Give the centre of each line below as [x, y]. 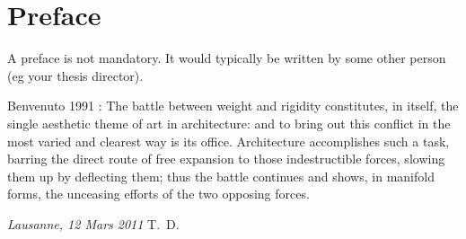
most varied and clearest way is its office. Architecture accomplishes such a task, [229, 141]
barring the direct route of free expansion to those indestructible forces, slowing [226, 159]
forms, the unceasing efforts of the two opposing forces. [158, 194]
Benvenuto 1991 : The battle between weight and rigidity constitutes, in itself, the [233, 106]
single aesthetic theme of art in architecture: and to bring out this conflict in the [229, 123]
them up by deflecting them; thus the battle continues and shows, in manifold [221, 176]
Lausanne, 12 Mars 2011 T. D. [93, 223]
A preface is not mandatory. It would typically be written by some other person [227, 58]
